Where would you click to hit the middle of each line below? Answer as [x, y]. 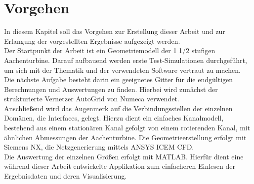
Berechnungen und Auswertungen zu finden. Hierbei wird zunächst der [111, 89]
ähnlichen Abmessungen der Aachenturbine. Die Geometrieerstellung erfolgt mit [125, 137]
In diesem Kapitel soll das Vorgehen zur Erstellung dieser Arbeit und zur [115, 31]
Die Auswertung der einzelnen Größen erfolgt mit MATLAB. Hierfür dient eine [124, 156]
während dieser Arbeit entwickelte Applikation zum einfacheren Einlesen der [120, 166]
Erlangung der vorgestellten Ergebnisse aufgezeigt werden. [92, 41]
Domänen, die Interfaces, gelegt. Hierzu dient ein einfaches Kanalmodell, [114, 118]
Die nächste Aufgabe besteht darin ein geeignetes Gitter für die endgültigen [119, 79]
